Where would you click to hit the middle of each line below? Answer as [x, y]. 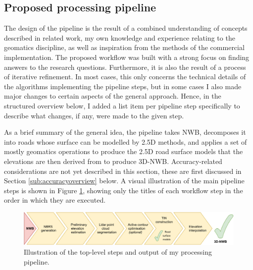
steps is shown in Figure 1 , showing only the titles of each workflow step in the [124, 190]
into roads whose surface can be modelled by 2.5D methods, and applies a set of [126, 141]
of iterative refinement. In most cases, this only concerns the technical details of [125, 77]
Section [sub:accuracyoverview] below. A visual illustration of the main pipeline [124, 181]
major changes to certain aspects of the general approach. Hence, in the [113, 96]
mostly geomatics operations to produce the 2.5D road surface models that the [124, 151]
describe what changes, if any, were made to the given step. [94, 115]
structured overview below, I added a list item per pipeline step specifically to [122, 105]
